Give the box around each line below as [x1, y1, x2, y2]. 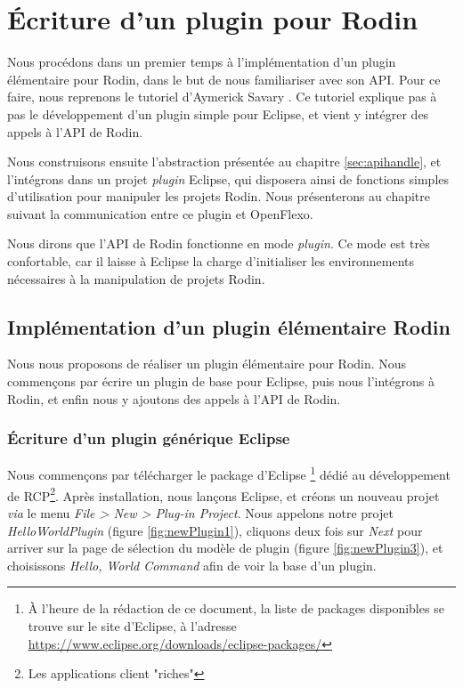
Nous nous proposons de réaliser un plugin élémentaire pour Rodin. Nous [7, 354, 407, 373]
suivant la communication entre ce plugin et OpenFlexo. [7, 204, 313, 223]
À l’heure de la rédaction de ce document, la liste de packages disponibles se [28, 599, 444, 618]
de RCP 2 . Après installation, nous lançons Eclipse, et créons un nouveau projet [7, 483, 440, 505]
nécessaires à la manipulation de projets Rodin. [7, 269, 265, 287]
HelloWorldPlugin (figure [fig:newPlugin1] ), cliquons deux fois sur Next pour [7, 521, 423, 539]
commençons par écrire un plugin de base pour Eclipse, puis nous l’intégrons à [7, 372, 435, 391]
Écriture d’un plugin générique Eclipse [7, 427, 290, 449]
